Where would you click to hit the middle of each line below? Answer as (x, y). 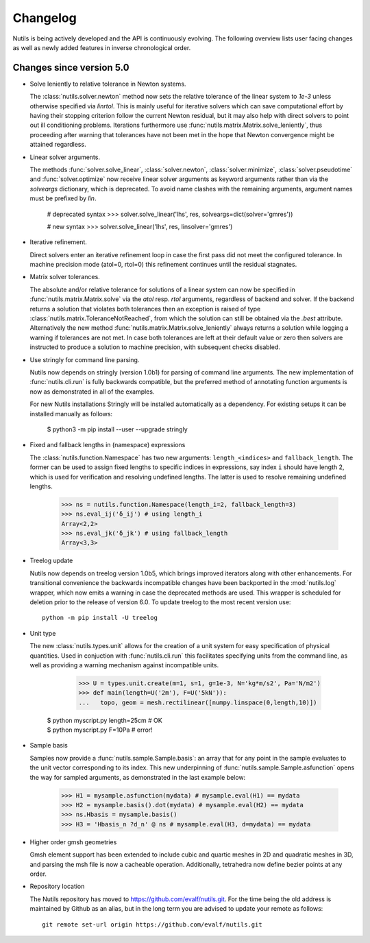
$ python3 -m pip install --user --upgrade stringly (117, 429)
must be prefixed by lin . (63, 198)
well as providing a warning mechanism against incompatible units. (124, 665)
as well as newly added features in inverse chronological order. (102, 47)
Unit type (43, 633)
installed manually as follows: (71, 414)
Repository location (57, 886)
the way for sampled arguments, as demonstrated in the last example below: (138, 777)
